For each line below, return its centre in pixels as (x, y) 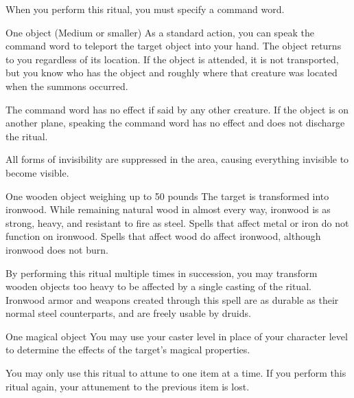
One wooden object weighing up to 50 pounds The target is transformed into (167, 196)
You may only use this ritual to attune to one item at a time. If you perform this (176, 373)
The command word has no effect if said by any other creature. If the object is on (177, 109)
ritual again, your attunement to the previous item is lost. (128, 386)
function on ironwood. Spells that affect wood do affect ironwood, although (163, 236)
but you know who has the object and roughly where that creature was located (172, 73)
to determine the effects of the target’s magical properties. (128, 350)
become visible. (37, 172)
